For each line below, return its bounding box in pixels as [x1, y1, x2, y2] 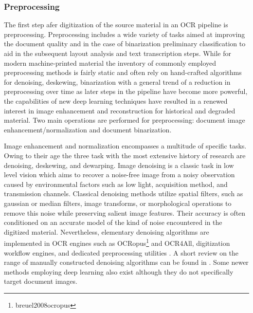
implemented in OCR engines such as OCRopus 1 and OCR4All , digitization [4, 237, 230, 248]
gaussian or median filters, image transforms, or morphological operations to [4, 198, 232, 208]
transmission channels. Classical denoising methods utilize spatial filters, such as [4, 188, 243, 199]
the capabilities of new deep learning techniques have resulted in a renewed [4, 95, 228, 106]
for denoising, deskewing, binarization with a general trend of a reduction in [4, 76, 231, 87]
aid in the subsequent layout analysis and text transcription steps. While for [4, 48, 231, 58]
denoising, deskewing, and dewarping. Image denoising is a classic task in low [4, 160, 234, 170]
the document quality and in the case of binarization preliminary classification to [4, 38, 246, 49]
